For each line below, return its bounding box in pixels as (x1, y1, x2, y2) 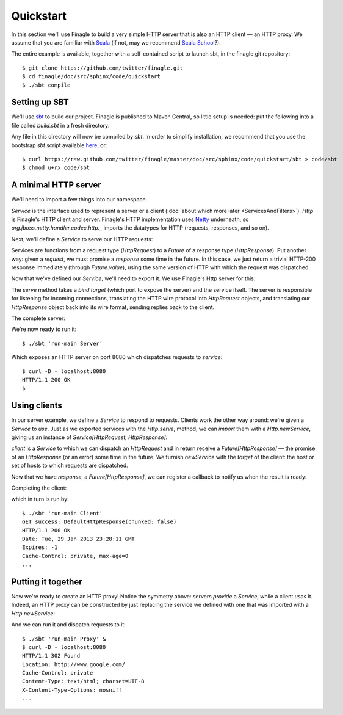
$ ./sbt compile (22, 81, 71, 89)
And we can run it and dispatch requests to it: (11, 621, 126, 628)
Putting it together (11, 576, 82, 587)
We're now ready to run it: (11, 325, 77, 333)
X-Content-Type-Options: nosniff (22, 686, 122, 693)
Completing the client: (11, 484, 67, 492)
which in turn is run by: (11, 495, 70, 503)
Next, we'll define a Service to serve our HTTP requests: (11, 235, 153, 242)
